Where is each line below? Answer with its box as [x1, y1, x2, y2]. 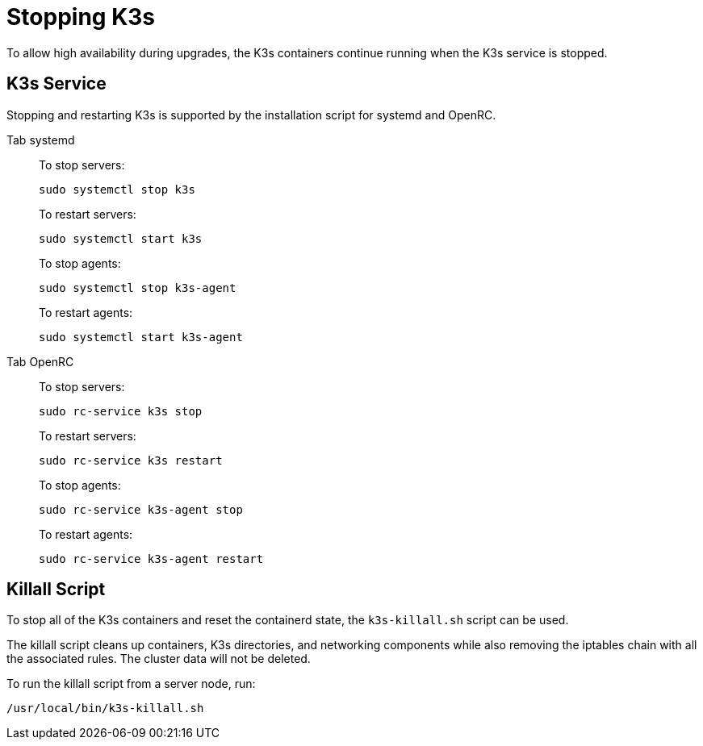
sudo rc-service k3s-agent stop [39, 502, 243, 516]
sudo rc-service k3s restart [39, 453, 223, 467]
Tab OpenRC [6, 354, 74, 369]
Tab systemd [6, 132, 75, 147]
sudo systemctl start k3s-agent [39, 330, 243, 344]
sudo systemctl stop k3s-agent [39, 281, 236, 294]
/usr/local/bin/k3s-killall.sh [6, 702, 204, 715]
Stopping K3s [6, 3, 156, 31]
